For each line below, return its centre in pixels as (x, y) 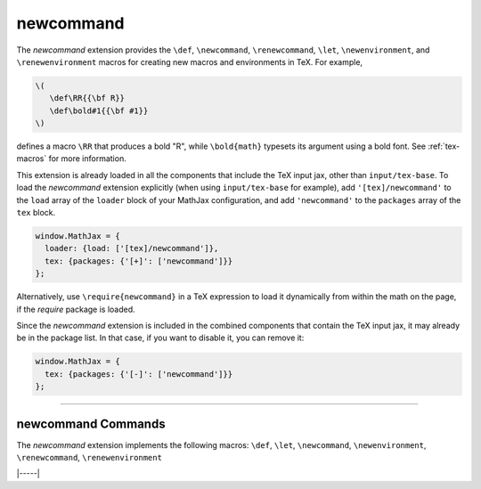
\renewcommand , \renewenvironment (89, 457)
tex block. (36, 213)
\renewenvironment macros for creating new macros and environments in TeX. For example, (190, 61)
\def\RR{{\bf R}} (87, 98)
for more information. (87, 159)
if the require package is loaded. (76, 309)
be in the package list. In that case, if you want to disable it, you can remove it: (160, 338)
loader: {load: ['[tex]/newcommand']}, (132, 249)
